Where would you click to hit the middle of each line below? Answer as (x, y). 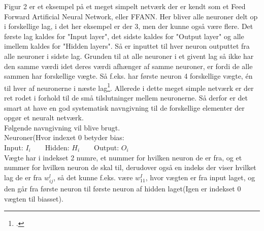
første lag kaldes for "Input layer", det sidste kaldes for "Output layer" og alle (124, 36)
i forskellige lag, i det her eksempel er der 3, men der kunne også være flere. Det (129, 26)
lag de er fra (23, 177)
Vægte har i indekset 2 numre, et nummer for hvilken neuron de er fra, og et (123, 157)
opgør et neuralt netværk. (44, 118)
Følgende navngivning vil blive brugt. (62, 127)
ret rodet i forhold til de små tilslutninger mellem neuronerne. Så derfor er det (126, 97)
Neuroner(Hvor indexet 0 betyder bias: (64, 137)
